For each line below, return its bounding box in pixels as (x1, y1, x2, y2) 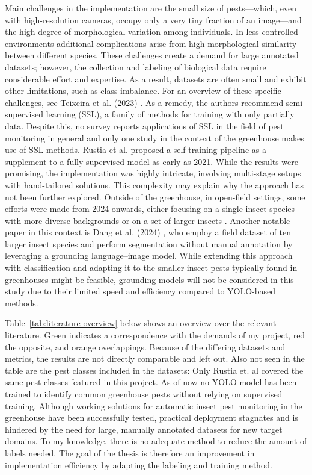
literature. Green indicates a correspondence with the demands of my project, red (5, 329, 305, 341)
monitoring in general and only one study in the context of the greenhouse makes (5, 131, 304, 144)
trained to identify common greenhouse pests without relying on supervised (5, 388, 283, 400)
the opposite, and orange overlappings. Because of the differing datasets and (5, 340, 286, 353)
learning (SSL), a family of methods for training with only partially (46, 108, 295, 120)
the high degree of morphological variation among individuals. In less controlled (5, 25, 298, 38)
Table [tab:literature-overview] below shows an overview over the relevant (5, 317, 277, 329)
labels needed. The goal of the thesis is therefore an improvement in (5, 446, 255, 459)
